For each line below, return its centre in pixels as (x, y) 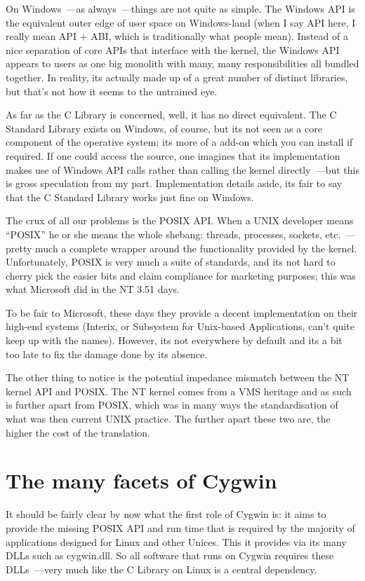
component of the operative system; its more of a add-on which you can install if (179, 142)
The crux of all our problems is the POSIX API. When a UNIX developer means (180, 220)
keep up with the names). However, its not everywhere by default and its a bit (174, 340)
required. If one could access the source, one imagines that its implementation (173, 155)
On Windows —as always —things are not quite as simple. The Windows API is (180, 8)
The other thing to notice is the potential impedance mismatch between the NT (178, 377)
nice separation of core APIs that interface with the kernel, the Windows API (173, 49)
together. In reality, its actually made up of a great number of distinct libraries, (177, 77)
